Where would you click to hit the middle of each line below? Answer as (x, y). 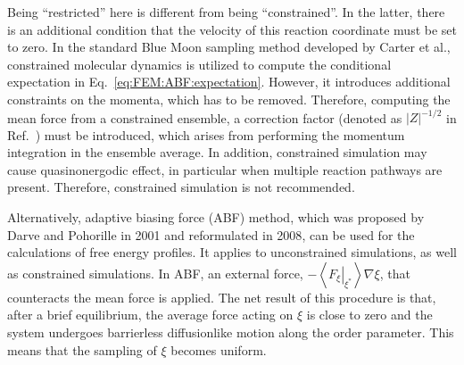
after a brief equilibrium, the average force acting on (150, 315)
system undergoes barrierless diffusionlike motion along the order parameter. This (231, 332)
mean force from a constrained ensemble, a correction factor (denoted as (205, 117)
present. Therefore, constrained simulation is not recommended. (181, 187)
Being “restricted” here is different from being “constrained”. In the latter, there (226, 12)
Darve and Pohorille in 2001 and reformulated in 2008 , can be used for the (211, 234)
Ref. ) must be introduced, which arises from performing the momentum (206, 134)
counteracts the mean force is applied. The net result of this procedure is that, (222, 297)
